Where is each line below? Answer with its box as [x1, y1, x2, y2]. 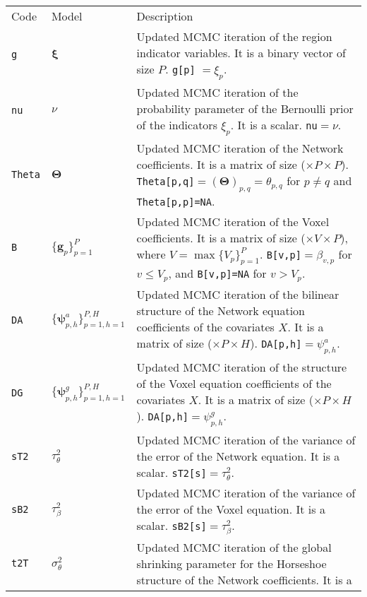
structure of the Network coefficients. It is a [136, 571, 352, 588]
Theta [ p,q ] [136, 176, 195, 188]
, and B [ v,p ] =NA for [168, 264, 267, 281]
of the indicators [136, 117, 217, 134]
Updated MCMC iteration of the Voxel [136, 213, 330, 230]
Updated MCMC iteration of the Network [136, 140, 344, 157]
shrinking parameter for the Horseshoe [136, 555, 327, 572]
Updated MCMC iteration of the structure [136, 358, 347, 375]
